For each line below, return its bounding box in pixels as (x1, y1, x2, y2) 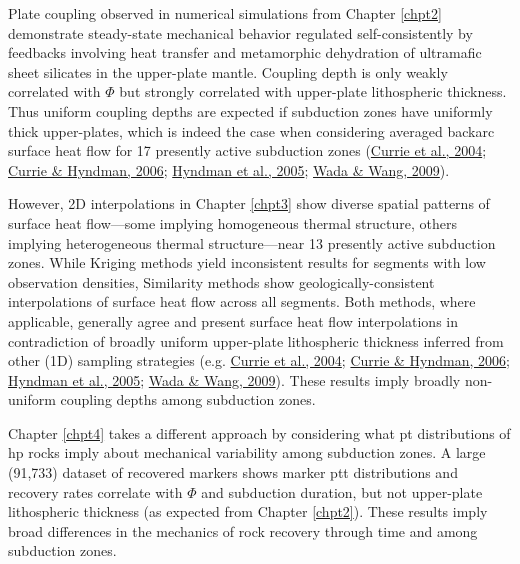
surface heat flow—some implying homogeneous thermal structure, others (8, 212, 457, 233)
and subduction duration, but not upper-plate (201, 481, 483, 502)
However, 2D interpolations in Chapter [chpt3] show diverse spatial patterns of (8, 193, 490, 214)
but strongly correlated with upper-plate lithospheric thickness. (119, 81, 507, 102)
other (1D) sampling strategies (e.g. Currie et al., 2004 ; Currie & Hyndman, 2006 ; (8, 350, 510, 371)
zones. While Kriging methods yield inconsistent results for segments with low (8, 252, 486, 273)
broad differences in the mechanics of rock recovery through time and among (8, 520, 478, 541)
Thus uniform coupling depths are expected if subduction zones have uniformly (8, 100, 493, 121)
